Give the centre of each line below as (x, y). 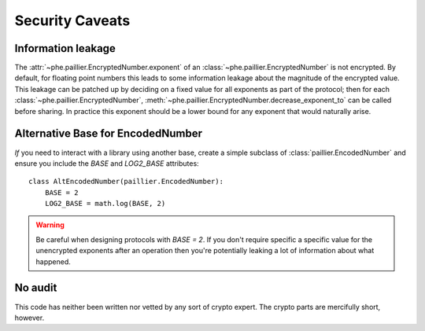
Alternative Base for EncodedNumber (108, 134)
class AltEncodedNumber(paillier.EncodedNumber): (126, 182)
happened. (53, 261)
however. (30, 318)
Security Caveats (72, 20)
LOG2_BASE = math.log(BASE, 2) (105, 204)
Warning (50, 225)
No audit (36, 288)
